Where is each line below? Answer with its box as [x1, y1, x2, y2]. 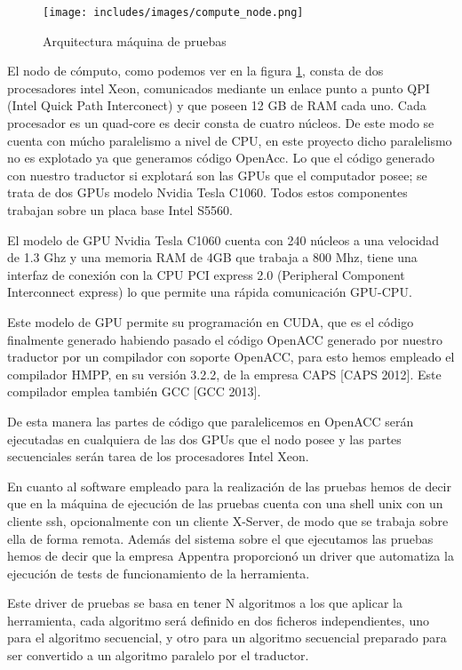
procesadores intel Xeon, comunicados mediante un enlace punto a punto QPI [7, 78, 430, 97]
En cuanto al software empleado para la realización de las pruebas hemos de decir [7, 476, 451, 495]
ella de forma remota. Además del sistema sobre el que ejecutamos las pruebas [7, 529, 434, 547]
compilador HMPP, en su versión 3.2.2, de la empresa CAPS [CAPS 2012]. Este [7, 364, 442, 383]
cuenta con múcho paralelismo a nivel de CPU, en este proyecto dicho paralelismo [7, 131, 452, 149]
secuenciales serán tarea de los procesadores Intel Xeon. [7, 447, 309, 466]
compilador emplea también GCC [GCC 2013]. [7, 382, 261, 401]
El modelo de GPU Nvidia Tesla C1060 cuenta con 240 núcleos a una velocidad [7, 230, 439, 249]
